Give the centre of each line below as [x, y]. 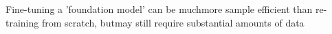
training [22, 22]
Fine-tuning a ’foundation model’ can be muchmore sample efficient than [159, 9]
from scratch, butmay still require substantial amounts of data [173, 22]
